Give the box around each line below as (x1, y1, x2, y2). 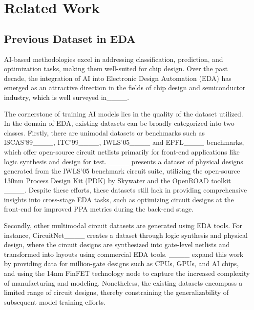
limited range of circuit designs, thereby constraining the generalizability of (4, 287, 229, 297)
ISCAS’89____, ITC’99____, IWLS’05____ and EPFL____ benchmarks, (4, 137, 244, 147)
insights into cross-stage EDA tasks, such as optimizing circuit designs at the (4, 194, 234, 204)
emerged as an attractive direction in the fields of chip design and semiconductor (4, 82, 246, 93)
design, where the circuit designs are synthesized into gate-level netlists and (4, 239, 230, 250)
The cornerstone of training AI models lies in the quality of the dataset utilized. (4, 108, 243, 118)
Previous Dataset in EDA (4, 31, 136, 46)
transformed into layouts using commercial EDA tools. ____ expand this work (4, 249, 244, 259)
